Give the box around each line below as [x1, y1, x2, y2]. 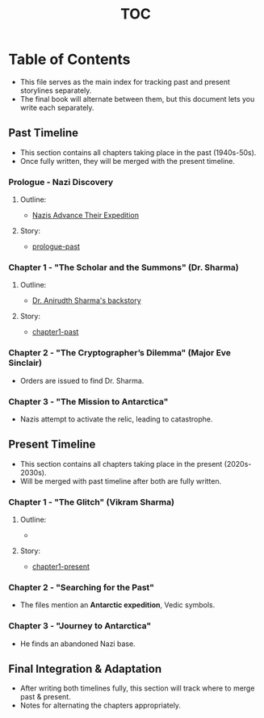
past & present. [19, 692, 71, 702]
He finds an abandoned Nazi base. [19, 639, 136, 649]
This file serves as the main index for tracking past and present [19, 77, 230, 86]
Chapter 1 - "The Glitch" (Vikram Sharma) [8, 496, 175, 507]
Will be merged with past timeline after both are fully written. [19, 476, 222, 485]
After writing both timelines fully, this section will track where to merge [19, 683, 255, 693]
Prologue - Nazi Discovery [8, 176, 114, 187]
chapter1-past [31, 327, 79, 337]
